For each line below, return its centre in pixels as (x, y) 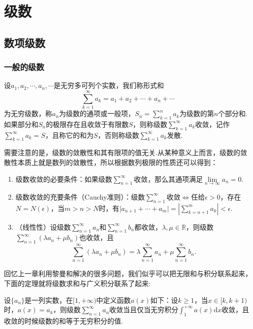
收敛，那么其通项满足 (168, 179)
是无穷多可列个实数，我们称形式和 (109, 85)
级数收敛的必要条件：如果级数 (64, 179)
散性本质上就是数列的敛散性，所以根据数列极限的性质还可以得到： (111, 162)
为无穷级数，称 (28, 113)
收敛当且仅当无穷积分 (144, 309)
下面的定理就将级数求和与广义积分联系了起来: (77, 283)
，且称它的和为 (69, 135)
